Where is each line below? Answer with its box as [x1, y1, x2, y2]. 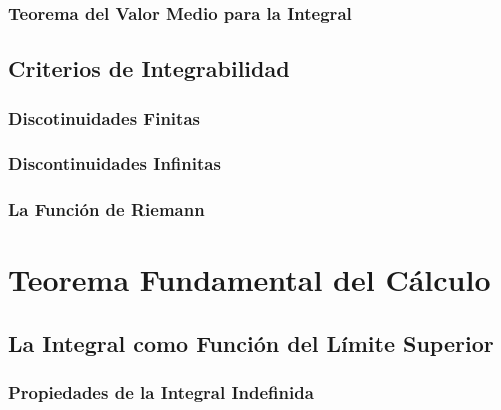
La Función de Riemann [8, 197, 205, 222]
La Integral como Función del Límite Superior [8, 327, 494, 358]
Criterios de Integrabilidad [8, 53, 290, 84]
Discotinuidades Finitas [8, 105, 200, 130]
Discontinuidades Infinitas [8, 151, 221, 176]
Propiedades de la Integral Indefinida [8, 380, 314, 405]
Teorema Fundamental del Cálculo [8, 259, 491, 300]
